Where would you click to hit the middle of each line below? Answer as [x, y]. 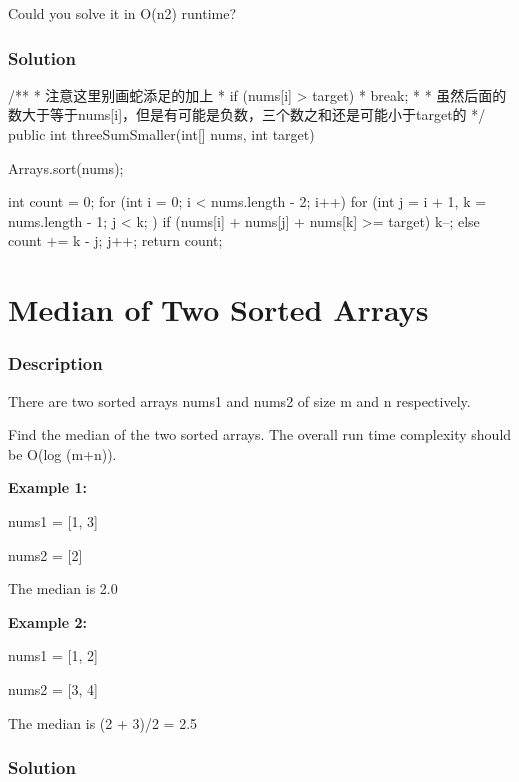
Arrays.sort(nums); [66, 167]
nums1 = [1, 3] [53, 520]
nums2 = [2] [45, 554]
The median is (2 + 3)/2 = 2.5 [103, 722]
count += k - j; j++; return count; [115, 240]
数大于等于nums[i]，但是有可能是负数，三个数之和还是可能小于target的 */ [247, 114]
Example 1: [47, 487]
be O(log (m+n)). [62, 453]
